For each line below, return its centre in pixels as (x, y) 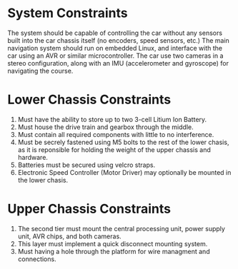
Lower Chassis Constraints (89, 100)
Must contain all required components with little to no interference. (116, 134)
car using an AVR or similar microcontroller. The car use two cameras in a (115, 56)
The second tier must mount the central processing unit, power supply (121, 228)
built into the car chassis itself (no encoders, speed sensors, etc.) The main (119, 40)
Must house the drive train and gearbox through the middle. (106, 127)
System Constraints (68, 13)
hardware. (33, 157)
